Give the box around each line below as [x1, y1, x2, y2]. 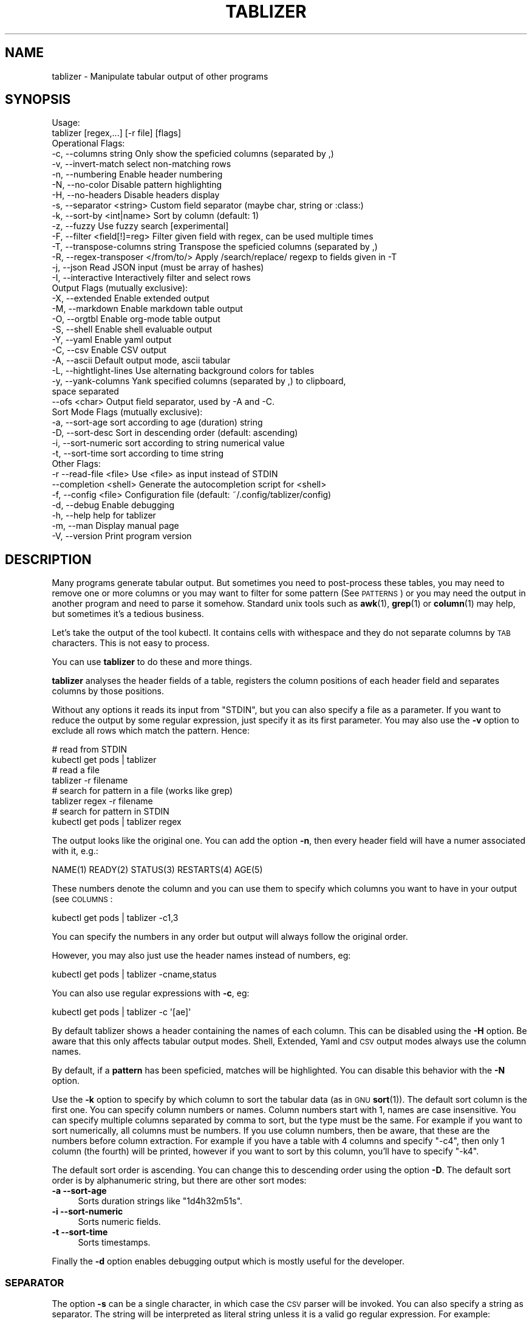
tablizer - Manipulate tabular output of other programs [52, 71, 268, 81]
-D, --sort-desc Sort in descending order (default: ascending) [52, 427, 298, 438]
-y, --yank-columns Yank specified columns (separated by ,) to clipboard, [52, 376, 346, 387]
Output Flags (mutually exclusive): [52, 283, 188, 294]
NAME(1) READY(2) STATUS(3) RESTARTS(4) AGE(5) [52, 864, 263, 875]
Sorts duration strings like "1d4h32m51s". [78, 1196, 243, 1207]
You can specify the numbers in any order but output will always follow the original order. [52, 931, 408, 942]
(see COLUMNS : [52, 894, 113, 905]
